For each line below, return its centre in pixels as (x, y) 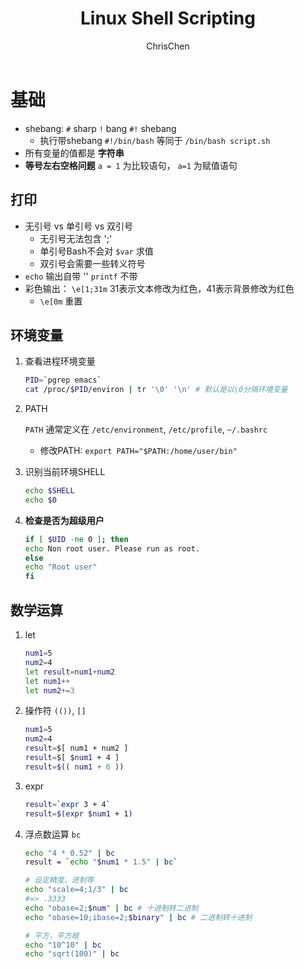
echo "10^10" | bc (63, 945)
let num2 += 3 (49, 690)
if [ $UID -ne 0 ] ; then (76, 539)
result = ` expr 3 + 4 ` (67, 804)
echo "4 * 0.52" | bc (70, 853)
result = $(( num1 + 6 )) (74, 767)
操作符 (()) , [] (55, 711)
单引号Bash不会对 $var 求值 (96, 251)
